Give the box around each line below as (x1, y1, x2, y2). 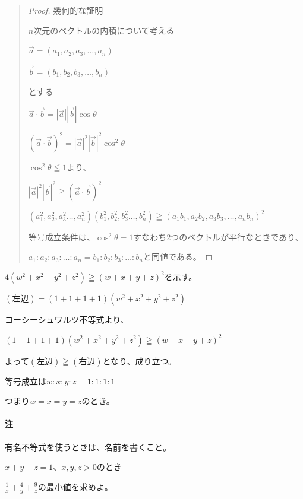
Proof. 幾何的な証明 (28, 4, 103, 16)
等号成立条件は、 (28, 230, 95, 243)
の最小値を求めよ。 (37, 480, 113, 492)
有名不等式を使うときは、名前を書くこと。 (5, 440, 171, 453)
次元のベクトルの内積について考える (33, 24, 175, 36)
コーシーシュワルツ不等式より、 (5, 313, 129, 325)
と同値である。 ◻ (143, 250, 213, 263)
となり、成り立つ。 (102, 354, 176, 367)
